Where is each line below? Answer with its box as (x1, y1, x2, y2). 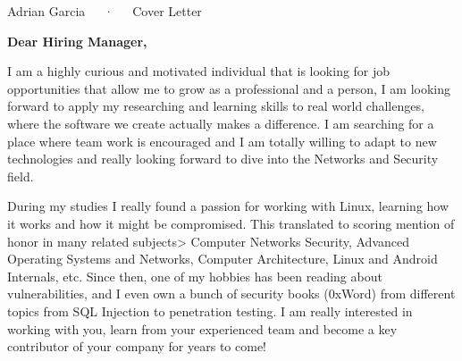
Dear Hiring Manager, (7, 31, 147, 50)
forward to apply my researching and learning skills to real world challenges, (7, 97, 424, 115)
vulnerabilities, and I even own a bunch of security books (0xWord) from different (7, 284, 456, 303)
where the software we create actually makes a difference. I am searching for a (7, 113, 434, 132)
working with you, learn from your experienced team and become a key (7, 319, 398, 338)
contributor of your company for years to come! (7, 337, 266, 356)
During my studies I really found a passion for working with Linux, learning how (7, 197, 449, 215)
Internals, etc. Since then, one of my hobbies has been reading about (7, 266, 382, 285)
